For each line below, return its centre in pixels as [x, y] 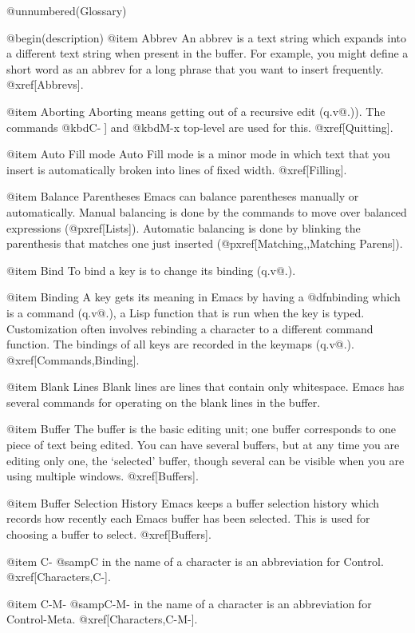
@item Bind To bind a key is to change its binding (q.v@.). [151, 270]
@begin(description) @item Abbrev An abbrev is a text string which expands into [207, 37]
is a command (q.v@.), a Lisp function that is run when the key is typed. [186, 312]
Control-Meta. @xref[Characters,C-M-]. [102, 619]
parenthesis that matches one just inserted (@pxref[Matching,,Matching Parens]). [205, 243]
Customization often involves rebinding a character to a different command [190, 328]
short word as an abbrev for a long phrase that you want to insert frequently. [195, 68]
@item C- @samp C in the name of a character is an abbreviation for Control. [195, 561]
